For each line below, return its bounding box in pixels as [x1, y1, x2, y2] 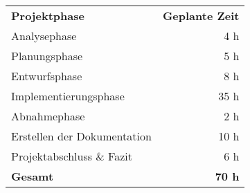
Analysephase [11, 28, 77, 44]
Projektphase [11, 8, 84, 24]
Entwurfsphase [11, 68, 82, 84]
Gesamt [11, 168, 54, 184]
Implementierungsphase [11, 88, 125, 104]
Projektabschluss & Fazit [11, 148, 132, 164]
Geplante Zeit [162, 8, 240, 24]
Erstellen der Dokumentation [11, 128, 152, 144]
